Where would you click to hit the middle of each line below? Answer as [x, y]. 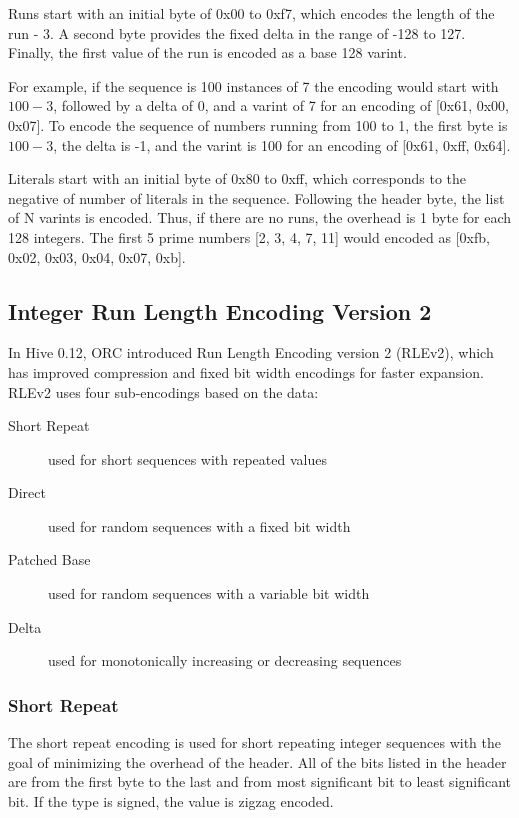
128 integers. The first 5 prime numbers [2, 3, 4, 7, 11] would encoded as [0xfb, [249, 236]
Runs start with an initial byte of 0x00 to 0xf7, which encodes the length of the [251, 13]
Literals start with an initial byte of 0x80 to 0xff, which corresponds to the [237, 178]
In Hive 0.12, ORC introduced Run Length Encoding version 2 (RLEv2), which [251, 352]
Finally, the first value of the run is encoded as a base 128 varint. [207, 52]
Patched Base [49, 559]
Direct [27, 492]
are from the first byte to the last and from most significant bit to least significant [260, 781]
